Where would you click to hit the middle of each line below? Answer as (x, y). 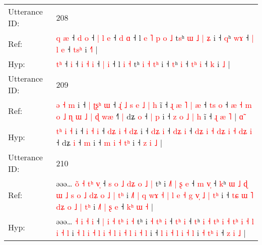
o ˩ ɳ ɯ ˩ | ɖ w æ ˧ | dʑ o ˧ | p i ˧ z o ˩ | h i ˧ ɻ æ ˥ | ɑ (150, 116)
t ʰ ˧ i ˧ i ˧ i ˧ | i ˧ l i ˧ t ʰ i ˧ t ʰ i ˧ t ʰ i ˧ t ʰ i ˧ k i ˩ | (143, 64)
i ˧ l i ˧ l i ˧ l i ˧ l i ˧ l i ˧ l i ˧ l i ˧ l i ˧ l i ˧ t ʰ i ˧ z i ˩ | (151, 233)
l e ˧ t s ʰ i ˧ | (77, 49)
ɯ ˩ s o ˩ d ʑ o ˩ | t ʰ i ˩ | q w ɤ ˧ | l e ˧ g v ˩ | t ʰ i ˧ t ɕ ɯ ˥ (155, 195)
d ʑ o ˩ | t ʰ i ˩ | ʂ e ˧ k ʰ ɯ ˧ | (105, 206)
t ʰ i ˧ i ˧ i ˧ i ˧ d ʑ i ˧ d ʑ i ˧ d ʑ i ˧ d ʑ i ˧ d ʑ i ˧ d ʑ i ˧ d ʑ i (154, 131)
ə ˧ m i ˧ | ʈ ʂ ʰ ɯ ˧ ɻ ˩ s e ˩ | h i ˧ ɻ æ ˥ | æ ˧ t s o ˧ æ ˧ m (154, 105)
